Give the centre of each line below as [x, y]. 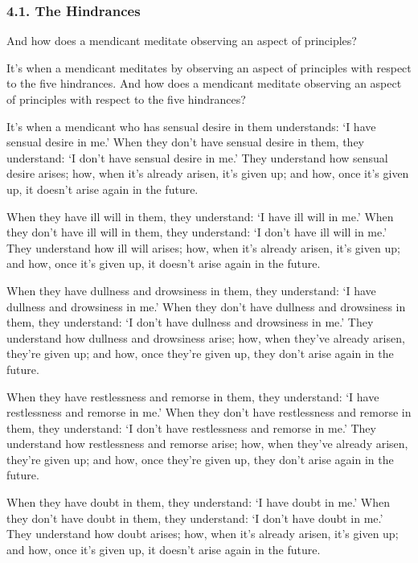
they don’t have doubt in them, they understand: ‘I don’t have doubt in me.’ [195, 518]
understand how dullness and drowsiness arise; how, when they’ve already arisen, [206, 337]
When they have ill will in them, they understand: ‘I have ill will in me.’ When [200, 216]
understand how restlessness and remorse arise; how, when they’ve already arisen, [207, 444]
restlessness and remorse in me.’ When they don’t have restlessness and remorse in [209, 412]
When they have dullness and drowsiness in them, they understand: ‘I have [191, 290]
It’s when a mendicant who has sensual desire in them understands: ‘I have [191, 126]
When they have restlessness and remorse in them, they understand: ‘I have [193, 396]
